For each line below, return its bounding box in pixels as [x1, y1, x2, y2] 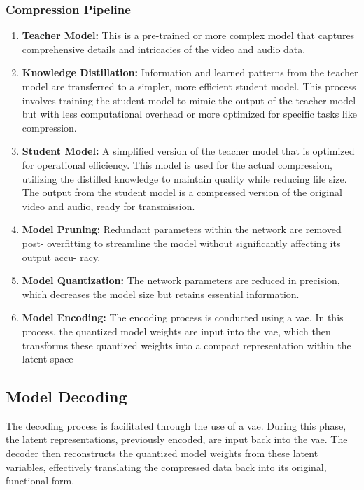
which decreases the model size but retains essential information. [22, 286, 300, 301]
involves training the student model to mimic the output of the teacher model [22, 92, 356, 107]
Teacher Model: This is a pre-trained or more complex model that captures [22, 28, 355, 43]
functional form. [6, 473, 75, 488]
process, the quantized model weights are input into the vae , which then [22, 323, 331, 338]
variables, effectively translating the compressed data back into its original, [6, 459, 327, 474]
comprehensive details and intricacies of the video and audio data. [22, 41, 306, 56]
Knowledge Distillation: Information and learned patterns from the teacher [22, 65, 358, 80]
